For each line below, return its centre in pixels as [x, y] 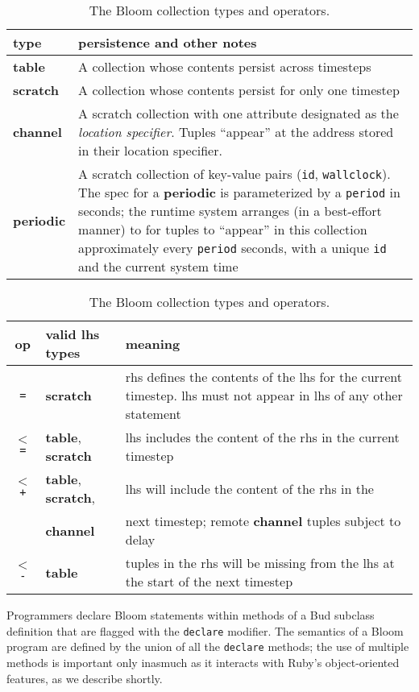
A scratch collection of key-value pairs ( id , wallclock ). [234, 174]
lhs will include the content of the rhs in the [249, 488]
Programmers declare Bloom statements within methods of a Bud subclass [191, 615]
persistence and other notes [168, 42]
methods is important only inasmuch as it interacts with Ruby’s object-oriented [203, 662]
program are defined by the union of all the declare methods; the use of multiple [208, 646]
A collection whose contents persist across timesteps [225, 66]
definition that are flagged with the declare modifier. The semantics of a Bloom [205, 630]
